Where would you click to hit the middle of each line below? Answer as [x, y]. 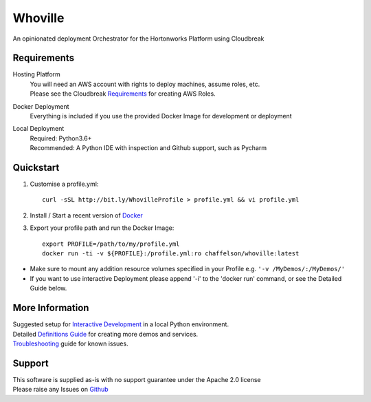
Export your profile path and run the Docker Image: [102, 228]
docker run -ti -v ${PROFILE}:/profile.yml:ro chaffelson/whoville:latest [171, 254]
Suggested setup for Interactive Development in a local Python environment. [121, 324]
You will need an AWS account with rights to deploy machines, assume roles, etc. [145, 84]
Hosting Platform [37, 74]
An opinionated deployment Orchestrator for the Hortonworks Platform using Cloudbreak [138, 39]
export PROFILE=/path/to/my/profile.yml [111, 244]
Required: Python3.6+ [61, 138]
